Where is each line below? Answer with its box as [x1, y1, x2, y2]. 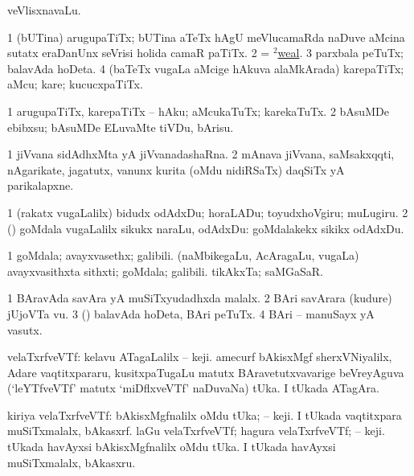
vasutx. [7, 321, 43, 338]
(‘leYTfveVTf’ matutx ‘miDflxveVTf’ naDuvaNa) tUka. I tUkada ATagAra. [7, 380, 379, 396]
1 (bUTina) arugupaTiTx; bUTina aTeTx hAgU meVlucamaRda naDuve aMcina [7, 28, 405, 45]
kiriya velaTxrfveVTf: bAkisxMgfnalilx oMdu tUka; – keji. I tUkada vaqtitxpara [7, 406, 402, 423]
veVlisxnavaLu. [7, 2, 81, 18]
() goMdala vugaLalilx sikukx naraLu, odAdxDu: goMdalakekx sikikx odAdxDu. [7, 220, 404, 236]
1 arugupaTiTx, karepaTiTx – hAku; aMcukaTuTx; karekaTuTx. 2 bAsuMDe [7, 102, 389, 119]
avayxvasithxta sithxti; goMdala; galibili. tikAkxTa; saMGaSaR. [7, 262, 323, 279]
